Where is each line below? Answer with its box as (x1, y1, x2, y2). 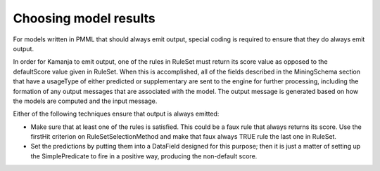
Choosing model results (13, 11, 156, 26)
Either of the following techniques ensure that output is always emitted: (13, 109, 220, 118)
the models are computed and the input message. (13, 97, 158, 105)
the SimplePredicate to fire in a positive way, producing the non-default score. (30, 151, 258, 160)
